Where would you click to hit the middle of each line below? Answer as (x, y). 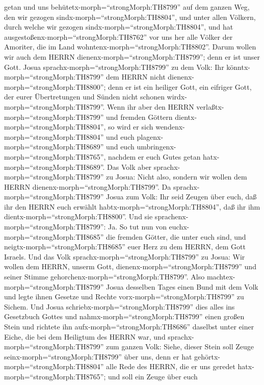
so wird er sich (131, 127)
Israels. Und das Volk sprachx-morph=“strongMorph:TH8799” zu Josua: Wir (125, 256)
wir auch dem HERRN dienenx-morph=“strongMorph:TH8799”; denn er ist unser (132, 56)
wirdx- (177, 97)
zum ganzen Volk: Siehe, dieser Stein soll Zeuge (180, 347)
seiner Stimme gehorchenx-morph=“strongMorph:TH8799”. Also (104, 277)
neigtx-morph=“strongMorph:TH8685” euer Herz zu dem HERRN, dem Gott (125, 247)
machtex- (221, 277)
